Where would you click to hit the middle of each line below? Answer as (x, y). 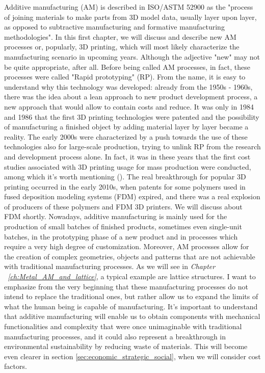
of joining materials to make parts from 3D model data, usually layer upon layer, (130, 17)
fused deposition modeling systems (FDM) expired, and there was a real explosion (132, 196)
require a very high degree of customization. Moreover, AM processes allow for (127, 246)
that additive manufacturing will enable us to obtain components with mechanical (132, 316)
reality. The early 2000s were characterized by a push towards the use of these (126, 136)
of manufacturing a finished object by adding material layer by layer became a (126, 127)
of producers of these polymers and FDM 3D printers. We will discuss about (123, 206)
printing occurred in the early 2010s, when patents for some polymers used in (125, 186)
